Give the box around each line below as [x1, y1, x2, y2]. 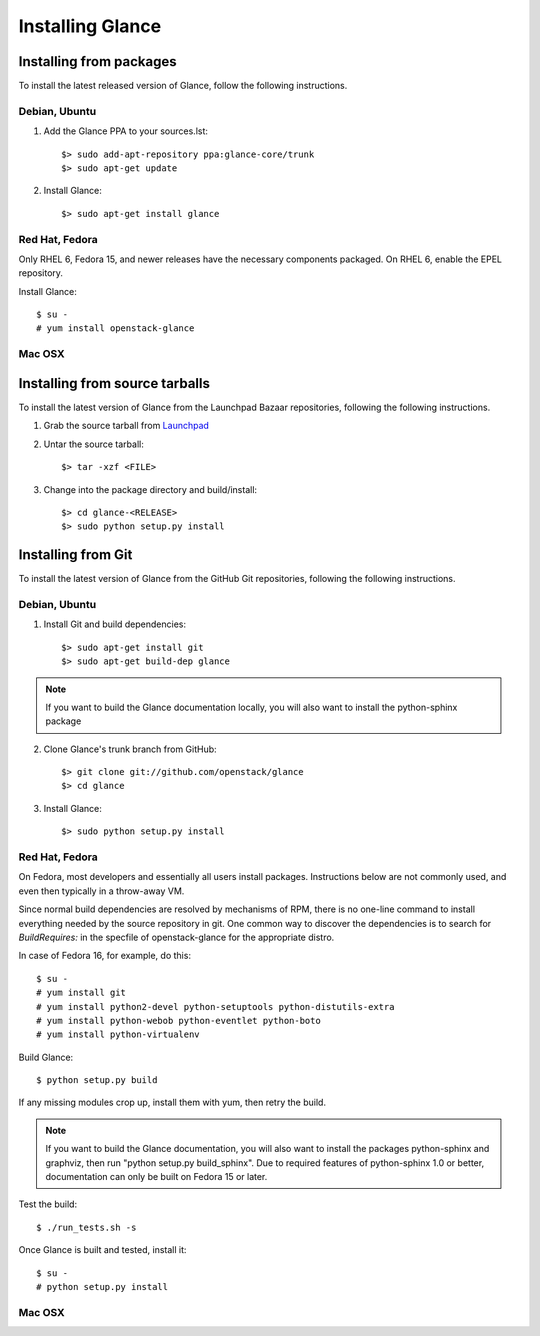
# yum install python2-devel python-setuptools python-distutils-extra [36, 1001, 395, 1012]
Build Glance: [18, 1051, 74, 1063]
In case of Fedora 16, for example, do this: [18, 950, 192, 962]
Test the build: [18, 1198, 78, 1210]
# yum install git [36, 987, 127, 999]
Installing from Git [18, 546, 133, 564]
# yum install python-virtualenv [36, 1029, 200, 1040]
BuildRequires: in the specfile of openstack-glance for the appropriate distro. [18, 931, 335, 943]
